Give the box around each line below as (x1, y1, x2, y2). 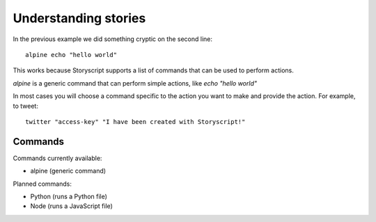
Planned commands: (13, 180, 72, 188)
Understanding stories (13, 10, 146, 26)
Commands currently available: (13, 154, 102, 162)
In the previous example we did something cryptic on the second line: (13, 35, 212, 43)
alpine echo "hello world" (25, 51, 118, 58)
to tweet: (13, 102, 38, 110)
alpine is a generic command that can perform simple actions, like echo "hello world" (13, 79, 258, 87)
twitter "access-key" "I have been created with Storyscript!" (25, 118, 246, 125)
